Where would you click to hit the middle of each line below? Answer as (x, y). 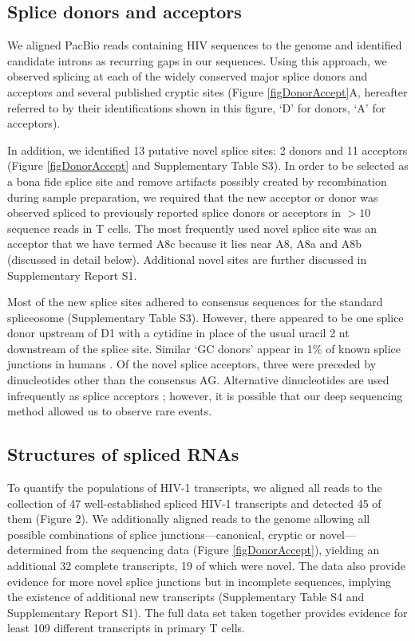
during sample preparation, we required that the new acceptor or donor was (193, 197)
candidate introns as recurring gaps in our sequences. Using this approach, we (197, 60)
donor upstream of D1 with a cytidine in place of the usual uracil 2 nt (178, 333)
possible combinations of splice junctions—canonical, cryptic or (162, 534)
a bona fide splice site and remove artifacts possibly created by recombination (197, 181)
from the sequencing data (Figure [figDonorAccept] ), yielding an (223, 550)
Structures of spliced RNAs (123, 454)
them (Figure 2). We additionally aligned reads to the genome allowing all (189, 519)
